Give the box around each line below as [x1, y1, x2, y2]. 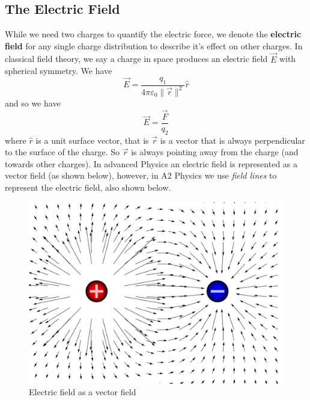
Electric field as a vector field [29, 386, 136, 398]
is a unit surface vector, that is [35, 134, 149, 146]
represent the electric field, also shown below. [5, 181, 171, 194]
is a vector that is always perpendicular [160, 134, 305, 146]
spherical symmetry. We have [5, 64, 112, 77]
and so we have [5, 96, 61, 109]
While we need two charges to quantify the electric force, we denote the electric [5, 28, 302, 40]
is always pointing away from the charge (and [131, 146, 299, 158]
